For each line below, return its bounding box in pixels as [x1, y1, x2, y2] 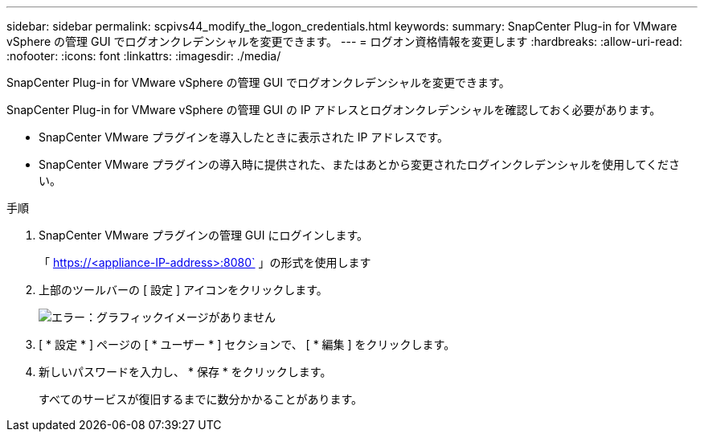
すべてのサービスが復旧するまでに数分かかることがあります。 [39, 392, 363, 406]
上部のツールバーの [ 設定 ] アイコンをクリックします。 [39, 283, 328, 297]
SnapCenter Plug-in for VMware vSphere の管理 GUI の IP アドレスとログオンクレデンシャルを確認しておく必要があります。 [6, 103, 661, 117]
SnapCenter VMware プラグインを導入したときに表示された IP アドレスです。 [39, 130, 449, 144]
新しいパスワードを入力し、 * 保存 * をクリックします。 [39, 365, 332, 379]
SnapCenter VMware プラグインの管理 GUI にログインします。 [39, 228, 369, 242]
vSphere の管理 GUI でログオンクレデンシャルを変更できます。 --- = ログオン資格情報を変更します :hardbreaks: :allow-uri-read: [6, 35, 683, 48]
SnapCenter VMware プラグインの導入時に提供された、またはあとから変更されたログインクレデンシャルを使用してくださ [39, 158, 681, 171]
